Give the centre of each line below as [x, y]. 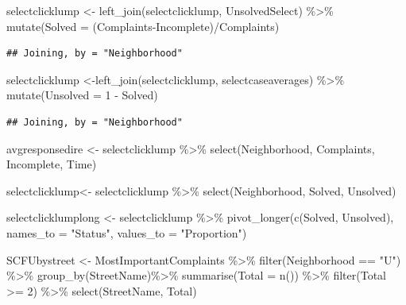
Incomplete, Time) [52, 164]
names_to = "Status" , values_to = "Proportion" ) [127, 232]
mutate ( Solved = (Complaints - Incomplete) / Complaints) [143, 26]
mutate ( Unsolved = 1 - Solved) [82, 95]
